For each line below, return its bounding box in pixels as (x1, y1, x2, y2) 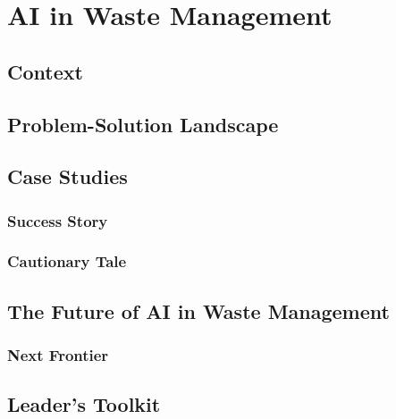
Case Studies (7, 163, 128, 190)
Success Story (7, 209, 108, 231)
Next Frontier (7, 344, 109, 366)
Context (7, 57, 83, 85)
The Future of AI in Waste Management (7, 297, 390, 324)
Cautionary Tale (7, 250, 127, 272)
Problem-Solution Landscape (7, 110, 279, 138)
